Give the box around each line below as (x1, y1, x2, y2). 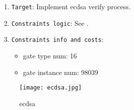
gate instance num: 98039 (23, 67, 98, 77)
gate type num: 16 (23, 50, 77, 60)
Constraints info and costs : (11, 34, 104, 44)
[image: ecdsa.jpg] (19, 84, 82, 92)
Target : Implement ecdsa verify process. (11, 1, 131, 11)
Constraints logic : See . (11, 18, 89, 28)
